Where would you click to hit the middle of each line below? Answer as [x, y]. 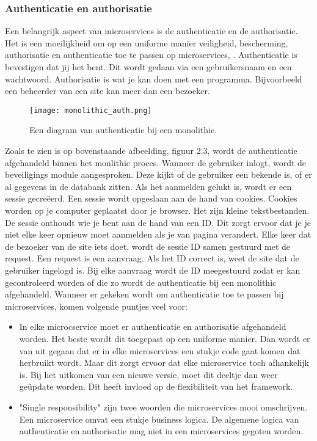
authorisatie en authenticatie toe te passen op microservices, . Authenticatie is [151, 55]
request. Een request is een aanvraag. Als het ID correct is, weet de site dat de [152, 258]
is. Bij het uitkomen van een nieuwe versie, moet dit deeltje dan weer [148, 374]
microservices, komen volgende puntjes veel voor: [96, 306]
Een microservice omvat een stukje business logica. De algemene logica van [159, 419]
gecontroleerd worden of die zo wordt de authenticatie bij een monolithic [141, 282]
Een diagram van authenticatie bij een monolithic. [123, 130]
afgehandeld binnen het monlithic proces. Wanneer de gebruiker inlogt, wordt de [156, 162]
